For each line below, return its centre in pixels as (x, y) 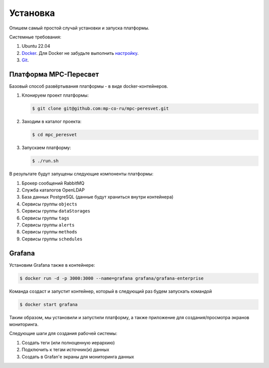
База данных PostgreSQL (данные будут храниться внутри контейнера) (98, 197)
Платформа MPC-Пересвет (54, 74)
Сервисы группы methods (49, 232)
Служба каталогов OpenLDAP (53, 190)
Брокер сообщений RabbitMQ (53, 183)
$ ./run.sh (45, 161)
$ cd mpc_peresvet (55, 135)
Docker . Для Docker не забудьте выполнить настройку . (80, 53)
